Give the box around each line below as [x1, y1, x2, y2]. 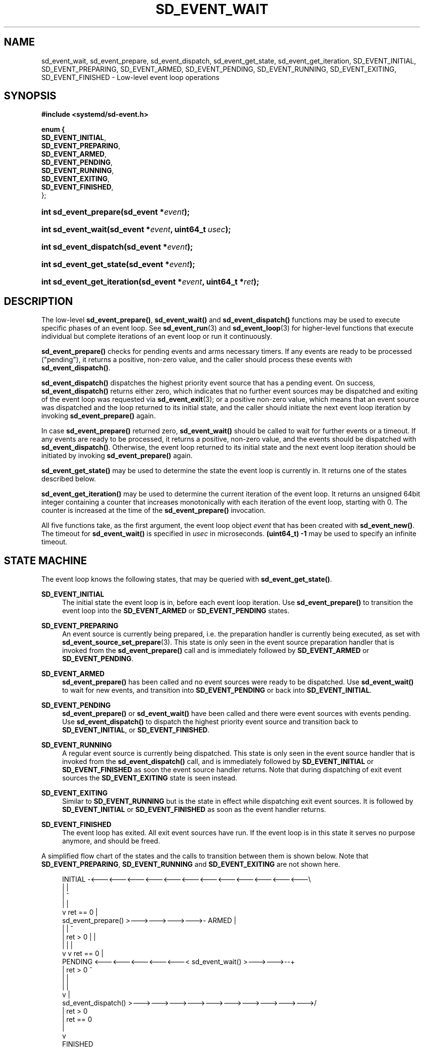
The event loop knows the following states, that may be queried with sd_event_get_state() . [41, 575, 332, 584]
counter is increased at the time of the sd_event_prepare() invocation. [41, 506, 266, 515]
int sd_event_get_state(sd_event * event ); [41, 259, 195, 270]
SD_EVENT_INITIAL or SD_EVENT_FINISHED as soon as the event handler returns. [62, 805, 326, 814]
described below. [41, 475, 96, 483]
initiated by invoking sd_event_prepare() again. [41, 451, 193, 460]
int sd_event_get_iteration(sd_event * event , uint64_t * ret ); [41, 277, 259, 287]
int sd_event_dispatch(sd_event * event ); [41, 242, 193, 252]
